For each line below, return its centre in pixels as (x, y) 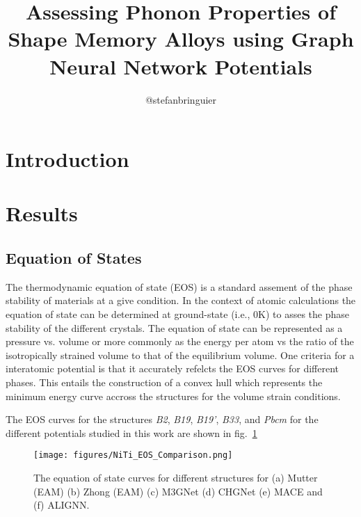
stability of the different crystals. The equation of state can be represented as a (174, 327)
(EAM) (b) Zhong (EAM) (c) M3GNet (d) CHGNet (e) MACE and (178, 491)
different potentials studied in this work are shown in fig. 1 (131, 432)
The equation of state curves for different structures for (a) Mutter (176, 478)
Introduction (67, 159)
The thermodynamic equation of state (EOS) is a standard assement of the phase (179, 286)
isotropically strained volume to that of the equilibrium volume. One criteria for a (180, 355)
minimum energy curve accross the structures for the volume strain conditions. (173, 396)
